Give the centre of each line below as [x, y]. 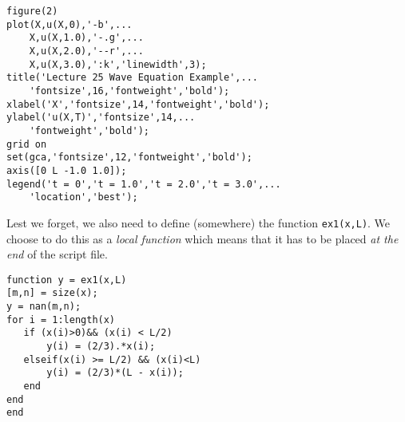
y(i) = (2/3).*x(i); [101, 346]
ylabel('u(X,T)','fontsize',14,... [101, 118]
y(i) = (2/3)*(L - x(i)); [115, 373]
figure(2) [32, 11]
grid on [27, 144]
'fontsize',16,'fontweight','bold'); [129, 91]
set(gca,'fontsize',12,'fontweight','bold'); [129, 158]
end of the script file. [57, 254]
